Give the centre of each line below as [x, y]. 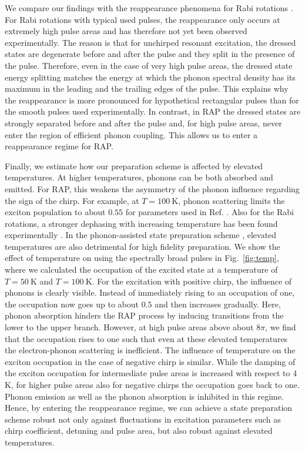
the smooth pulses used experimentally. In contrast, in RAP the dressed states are [153, 111]
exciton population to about [55, 212]
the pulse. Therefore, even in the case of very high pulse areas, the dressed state [149, 65]
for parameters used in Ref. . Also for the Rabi [210, 212]
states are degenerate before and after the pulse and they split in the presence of [150, 54]
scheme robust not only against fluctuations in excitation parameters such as [143, 419]
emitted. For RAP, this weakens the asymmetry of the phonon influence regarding [152, 188]
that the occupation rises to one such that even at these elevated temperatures [146, 338]
